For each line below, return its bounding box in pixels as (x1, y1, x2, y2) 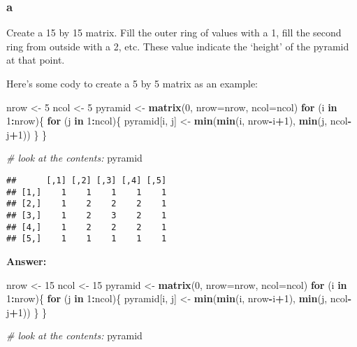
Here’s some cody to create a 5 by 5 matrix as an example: (6, 76, 258, 90)
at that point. (6, 52, 65, 67)
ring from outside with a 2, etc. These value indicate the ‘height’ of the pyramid (6, 38, 349, 53)
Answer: (6, 253, 47, 268)
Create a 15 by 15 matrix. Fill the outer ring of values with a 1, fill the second (6, 25, 342, 40)
